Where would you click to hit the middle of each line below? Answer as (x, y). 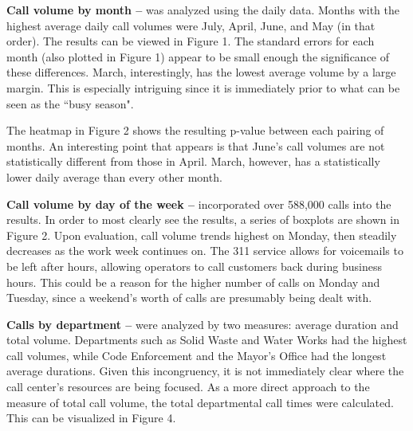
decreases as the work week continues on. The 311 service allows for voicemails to (205, 251)
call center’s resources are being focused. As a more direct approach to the (188, 387)
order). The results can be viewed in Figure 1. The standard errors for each (191, 41)
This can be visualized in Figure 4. (91, 418)
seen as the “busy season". (70, 103)
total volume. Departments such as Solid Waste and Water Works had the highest (207, 340)
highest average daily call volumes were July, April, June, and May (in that (191, 25)
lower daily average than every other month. (114, 176)
